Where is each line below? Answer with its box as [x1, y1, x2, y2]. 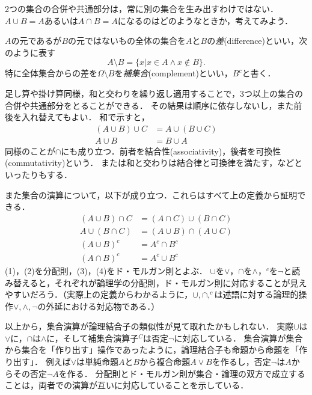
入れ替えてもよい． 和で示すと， [21, 111, 150, 123]
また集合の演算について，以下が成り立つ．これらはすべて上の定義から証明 [5, 188, 298, 201]
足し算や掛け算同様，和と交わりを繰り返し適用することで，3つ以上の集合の [5, 87, 304, 99]
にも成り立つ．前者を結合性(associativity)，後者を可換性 [61, 144, 281, 157]
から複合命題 [139, 355, 191, 368]
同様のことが [5, 144, 55, 157]
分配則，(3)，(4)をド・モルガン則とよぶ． [43, 264, 207, 277]
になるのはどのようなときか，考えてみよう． [117, 14, 293, 26]
